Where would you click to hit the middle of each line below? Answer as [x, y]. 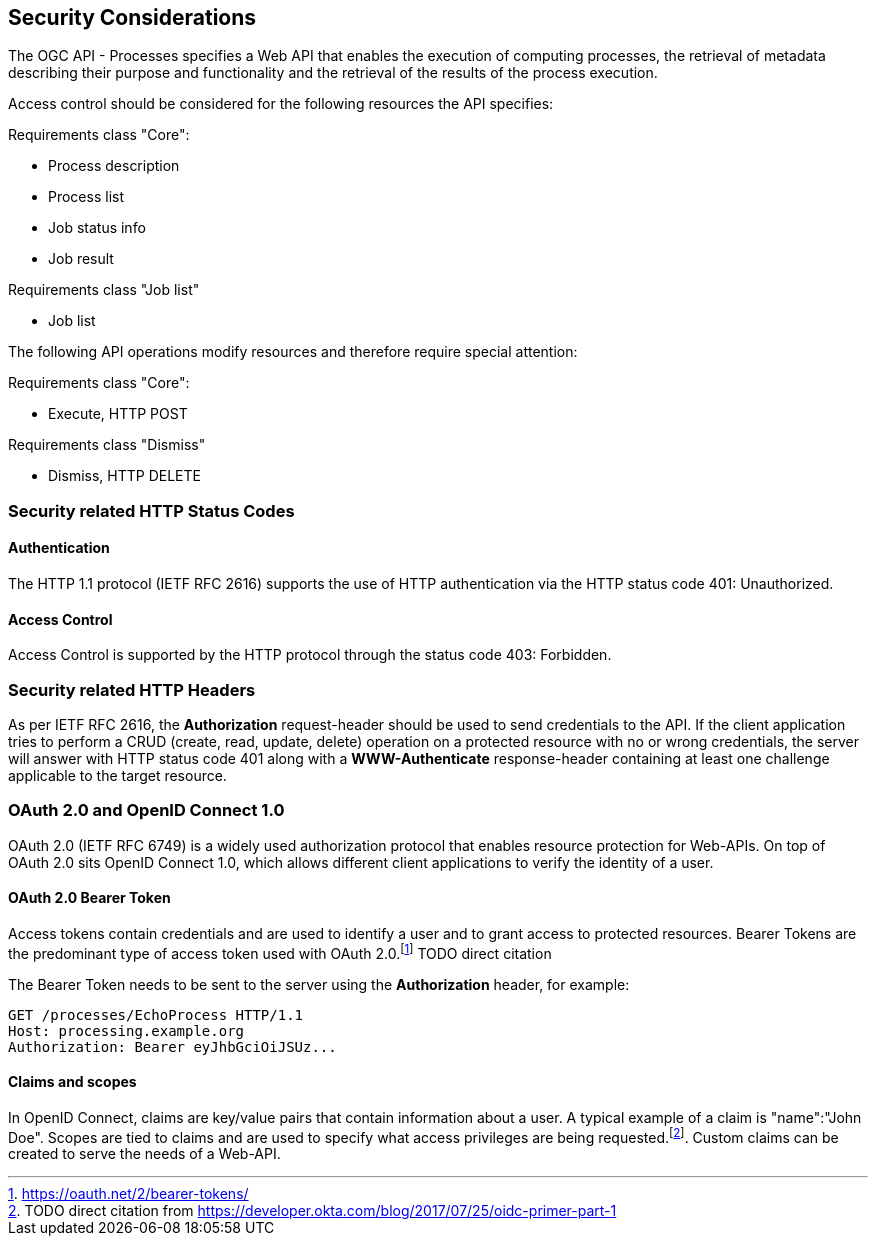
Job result [81, 259]
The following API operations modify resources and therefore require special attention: [293, 352]
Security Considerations [132, 17]
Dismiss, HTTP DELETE [124, 476]
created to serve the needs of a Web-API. [144, 1154]
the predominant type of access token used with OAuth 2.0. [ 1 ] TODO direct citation [280, 951]
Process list [86, 197]
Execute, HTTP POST [118, 414]
